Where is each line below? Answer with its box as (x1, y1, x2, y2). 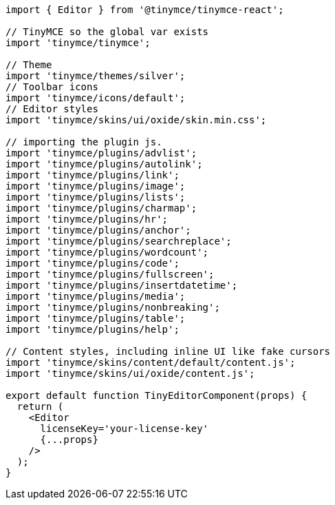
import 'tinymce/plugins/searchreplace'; (6, 236, 232, 247)
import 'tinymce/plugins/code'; (6, 258, 180, 269)
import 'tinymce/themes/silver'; (6, 70, 186, 81)
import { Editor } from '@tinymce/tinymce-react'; (6, 4, 284, 15)
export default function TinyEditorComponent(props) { (6, 390, 307, 401)
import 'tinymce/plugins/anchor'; (6, 225, 191, 236)
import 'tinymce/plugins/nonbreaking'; (6, 302, 220, 313)
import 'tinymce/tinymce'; (6, 37, 151, 48)
